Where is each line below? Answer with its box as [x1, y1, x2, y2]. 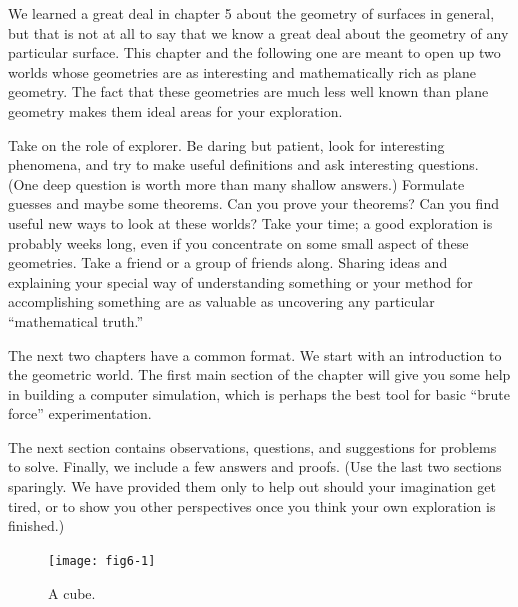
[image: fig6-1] [48, 553, 156, 568]
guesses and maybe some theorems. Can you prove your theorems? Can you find [8, 193, 499, 214]
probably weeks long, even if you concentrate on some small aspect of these [8, 232, 469, 253]
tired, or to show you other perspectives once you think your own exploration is [8, 495, 496, 516]
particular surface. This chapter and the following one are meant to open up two [8, 42, 501, 63]
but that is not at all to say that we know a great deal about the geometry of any [8, 22, 509, 43]
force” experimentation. [8, 403, 152, 424]
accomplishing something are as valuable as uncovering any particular [8, 291, 435, 312]
